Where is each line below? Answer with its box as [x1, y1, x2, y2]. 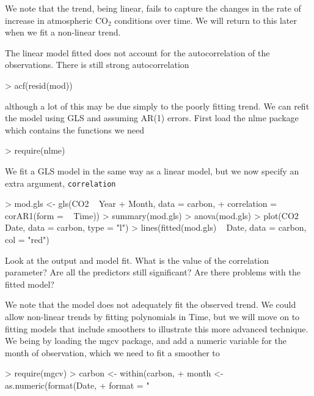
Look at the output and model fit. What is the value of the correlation [5, 253, 269, 266]
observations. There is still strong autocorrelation [5, 58, 189, 71]
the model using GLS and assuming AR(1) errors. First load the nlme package [5, 111, 299, 124]
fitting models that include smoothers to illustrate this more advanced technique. [5, 322, 309, 335]
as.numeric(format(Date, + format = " [5, 378, 150, 391]
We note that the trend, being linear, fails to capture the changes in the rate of [5, 2, 301, 14]
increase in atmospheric [5, 13, 93, 26]
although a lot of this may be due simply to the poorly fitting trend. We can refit [5, 99, 310, 112]
